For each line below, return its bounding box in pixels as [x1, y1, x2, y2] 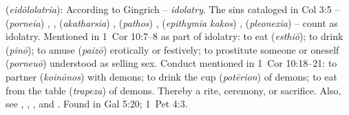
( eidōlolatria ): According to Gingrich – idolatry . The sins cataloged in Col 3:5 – [6, 2, 340, 16]
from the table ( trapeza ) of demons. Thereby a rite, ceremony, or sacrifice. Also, [6, 83, 341, 97]
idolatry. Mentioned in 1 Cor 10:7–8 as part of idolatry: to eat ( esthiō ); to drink [6, 29, 343, 43]
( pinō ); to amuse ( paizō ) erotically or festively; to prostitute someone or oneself [6, 42, 339, 56]
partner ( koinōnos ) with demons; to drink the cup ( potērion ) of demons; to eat [6, 69, 337, 83]
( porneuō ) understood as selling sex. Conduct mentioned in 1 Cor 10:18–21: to [6, 56, 337, 70]
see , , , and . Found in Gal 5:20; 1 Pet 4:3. [6, 96, 188, 111]
